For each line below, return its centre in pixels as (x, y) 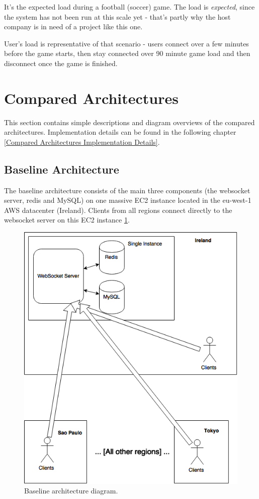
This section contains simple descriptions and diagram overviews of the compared (129, 122)
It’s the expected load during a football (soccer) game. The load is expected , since (129, 7)
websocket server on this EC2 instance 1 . (67, 220)
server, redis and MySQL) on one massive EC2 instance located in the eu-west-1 (128, 200)
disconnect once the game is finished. (61, 63)
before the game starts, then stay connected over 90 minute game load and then (127, 53)
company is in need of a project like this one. (73, 26)
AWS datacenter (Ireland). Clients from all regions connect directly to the (118, 210)
